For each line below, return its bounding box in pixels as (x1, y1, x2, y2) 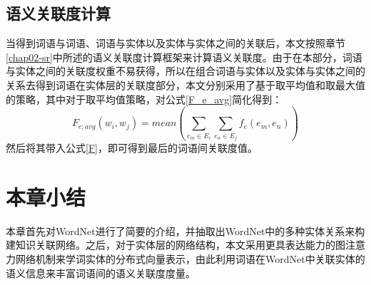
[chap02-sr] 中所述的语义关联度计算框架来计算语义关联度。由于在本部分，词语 (6, 49, 362, 64)
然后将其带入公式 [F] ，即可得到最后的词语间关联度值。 (6, 140, 258, 155)
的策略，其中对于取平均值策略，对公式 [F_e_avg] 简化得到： (6, 91, 283, 106)
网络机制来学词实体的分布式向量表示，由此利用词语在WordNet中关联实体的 (15, 252, 365, 266)
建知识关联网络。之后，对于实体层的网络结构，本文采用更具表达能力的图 (6, 237, 345, 252)
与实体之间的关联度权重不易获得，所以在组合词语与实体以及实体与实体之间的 (6, 63, 365, 78)
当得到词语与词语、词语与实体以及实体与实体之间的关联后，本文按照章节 (6, 36, 345, 51)
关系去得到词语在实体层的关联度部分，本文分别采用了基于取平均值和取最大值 (6, 77, 365, 92)
